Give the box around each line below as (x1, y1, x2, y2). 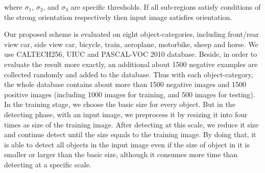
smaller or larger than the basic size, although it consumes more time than (4, 149, 238, 160)
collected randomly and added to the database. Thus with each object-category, (4, 69, 253, 79)
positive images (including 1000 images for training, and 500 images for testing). (4, 89, 255, 99)
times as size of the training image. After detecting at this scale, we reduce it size (4, 119, 259, 129)
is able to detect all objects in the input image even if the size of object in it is (4, 139, 250, 149)
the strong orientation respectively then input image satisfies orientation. (4, 11, 232, 22)
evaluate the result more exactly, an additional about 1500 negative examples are (4, 58, 258, 69)
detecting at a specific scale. (4, 159, 91, 169)
